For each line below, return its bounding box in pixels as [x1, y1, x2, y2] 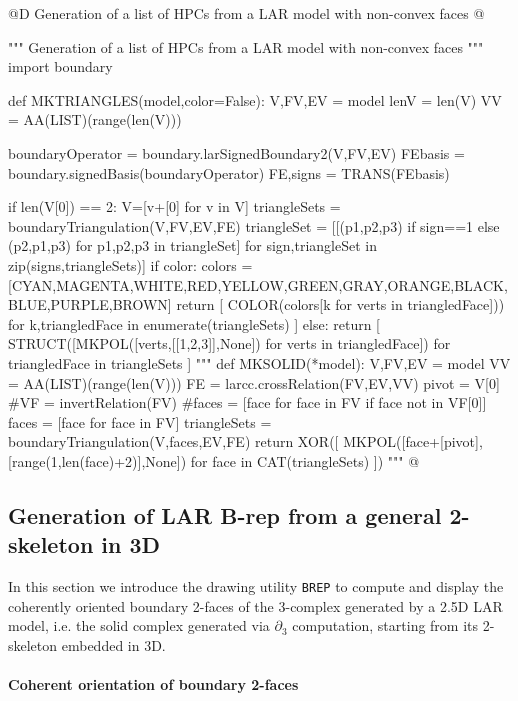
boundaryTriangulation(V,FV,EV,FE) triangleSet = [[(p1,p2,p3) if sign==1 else [8, 215, 500, 236]
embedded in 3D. [61, 634, 166, 655]
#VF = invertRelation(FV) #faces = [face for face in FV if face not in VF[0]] [8, 392, 487, 413]
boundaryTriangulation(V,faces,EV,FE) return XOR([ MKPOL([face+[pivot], [8, 431, 483, 452]
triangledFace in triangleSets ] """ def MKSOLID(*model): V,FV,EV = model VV [8, 352, 511, 373]
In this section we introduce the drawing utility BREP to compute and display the [8, 576, 504, 597]
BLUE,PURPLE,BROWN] [8, 294, 172, 315]
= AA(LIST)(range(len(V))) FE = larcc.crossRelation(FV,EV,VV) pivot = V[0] [8, 372, 500, 393]
